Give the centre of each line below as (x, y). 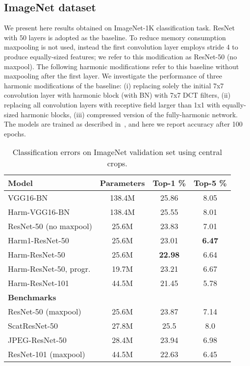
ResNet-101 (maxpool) (47, 354)
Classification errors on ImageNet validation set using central (117, 152)
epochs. (15, 133)
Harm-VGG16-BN (39, 212)
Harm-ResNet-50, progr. (49, 269)
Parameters (122, 183)
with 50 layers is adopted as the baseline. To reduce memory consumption (115, 37)
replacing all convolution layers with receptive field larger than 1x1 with (112, 104)
